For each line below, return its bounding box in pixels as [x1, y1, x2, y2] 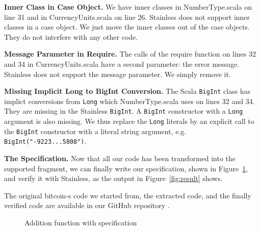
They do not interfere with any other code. [4, 31, 138, 42]
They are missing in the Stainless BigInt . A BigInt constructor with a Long [4, 106, 243, 116]
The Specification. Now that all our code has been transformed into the [4, 153, 236, 164]
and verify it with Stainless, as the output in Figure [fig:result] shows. [4, 173, 223, 184]
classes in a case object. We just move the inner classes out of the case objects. [4, 21, 250, 32]
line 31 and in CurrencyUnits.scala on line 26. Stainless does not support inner [4, 11, 250, 22]
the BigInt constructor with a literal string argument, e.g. [4, 125, 187, 136]
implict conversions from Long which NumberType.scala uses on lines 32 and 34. [4, 95, 255, 106]
